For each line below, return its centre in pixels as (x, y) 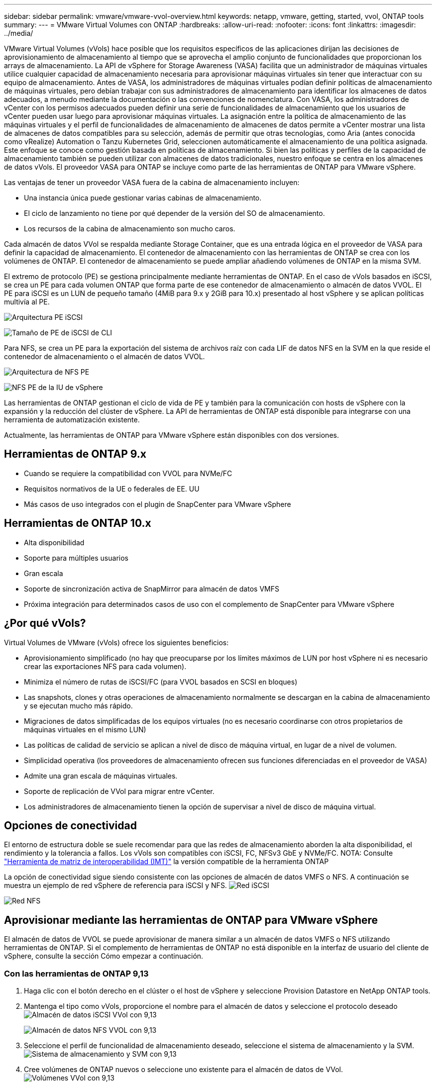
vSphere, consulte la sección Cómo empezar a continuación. (104, 956)
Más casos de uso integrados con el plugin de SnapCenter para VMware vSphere (158, 504)
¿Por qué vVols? (45, 623)
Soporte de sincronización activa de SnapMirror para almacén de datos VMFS (152, 589)
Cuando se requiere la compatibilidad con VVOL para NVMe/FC (128, 473)
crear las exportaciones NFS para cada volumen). (105, 666)
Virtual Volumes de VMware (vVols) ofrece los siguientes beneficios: (116, 642)
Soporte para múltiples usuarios (76, 558)
